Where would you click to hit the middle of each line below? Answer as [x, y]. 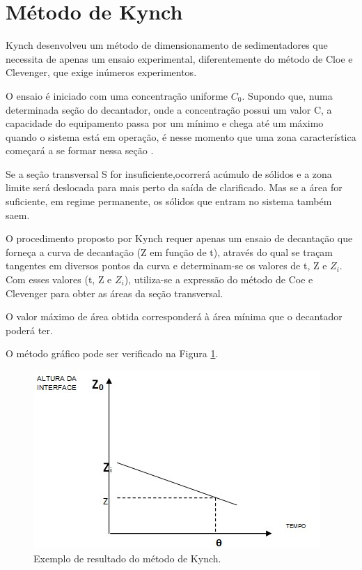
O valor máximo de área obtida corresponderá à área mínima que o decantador [174, 316]
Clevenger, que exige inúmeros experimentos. [101, 72]
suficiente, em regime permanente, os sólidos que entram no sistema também [169, 201]
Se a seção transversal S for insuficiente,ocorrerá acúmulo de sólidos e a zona [169, 173]
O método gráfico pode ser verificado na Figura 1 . [112, 353]
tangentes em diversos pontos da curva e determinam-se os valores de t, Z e [166, 265]
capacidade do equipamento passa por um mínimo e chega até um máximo [165, 123]
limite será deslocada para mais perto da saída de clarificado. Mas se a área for [174, 187]
